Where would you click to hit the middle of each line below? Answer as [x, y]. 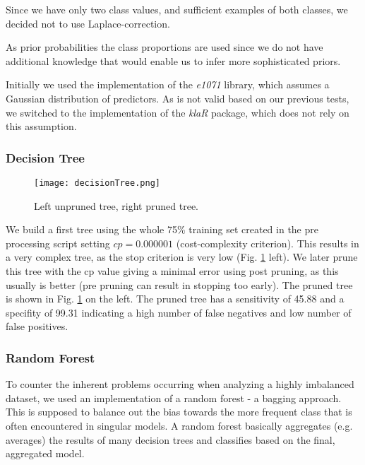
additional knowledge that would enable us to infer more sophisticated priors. [173, 60]
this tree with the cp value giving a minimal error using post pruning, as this [172, 271]
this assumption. [41, 126]
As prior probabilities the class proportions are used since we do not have [164, 47]
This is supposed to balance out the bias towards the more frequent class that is [179, 412]
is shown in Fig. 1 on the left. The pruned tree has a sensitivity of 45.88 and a [175, 299]
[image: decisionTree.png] [97, 183]
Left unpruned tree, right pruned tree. [116, 205]
